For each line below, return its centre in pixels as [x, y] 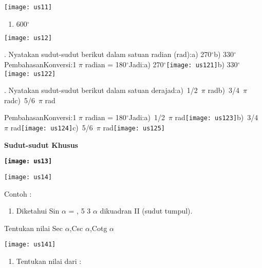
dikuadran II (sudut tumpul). [146, 211]
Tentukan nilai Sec [33, 228]
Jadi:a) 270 [146, 64]
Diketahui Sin [38, 211]
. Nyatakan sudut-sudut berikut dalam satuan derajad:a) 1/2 [101, 90]
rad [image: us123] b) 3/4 [217, 117]
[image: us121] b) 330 [202, 64]
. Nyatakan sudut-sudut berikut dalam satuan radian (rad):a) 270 [108, 54]
